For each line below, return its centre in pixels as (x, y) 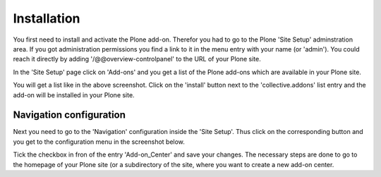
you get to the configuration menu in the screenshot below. (99, 142)
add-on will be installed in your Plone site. (74, 94)
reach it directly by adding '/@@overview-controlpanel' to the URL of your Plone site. (137, 59)
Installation (47, 18)
